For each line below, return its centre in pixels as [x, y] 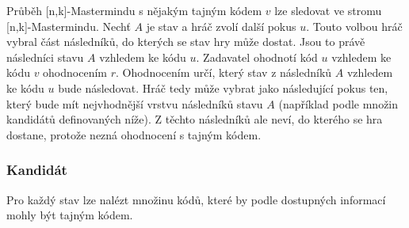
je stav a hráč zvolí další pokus [221, 26]
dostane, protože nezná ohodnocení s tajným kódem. [134, 134]
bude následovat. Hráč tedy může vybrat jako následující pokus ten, [223, 87]
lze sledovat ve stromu [328, 10]
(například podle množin [338, 103]
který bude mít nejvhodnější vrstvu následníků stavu [135, 103]
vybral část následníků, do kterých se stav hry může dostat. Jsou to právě [186, 42]
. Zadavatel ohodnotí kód [257, 57]
